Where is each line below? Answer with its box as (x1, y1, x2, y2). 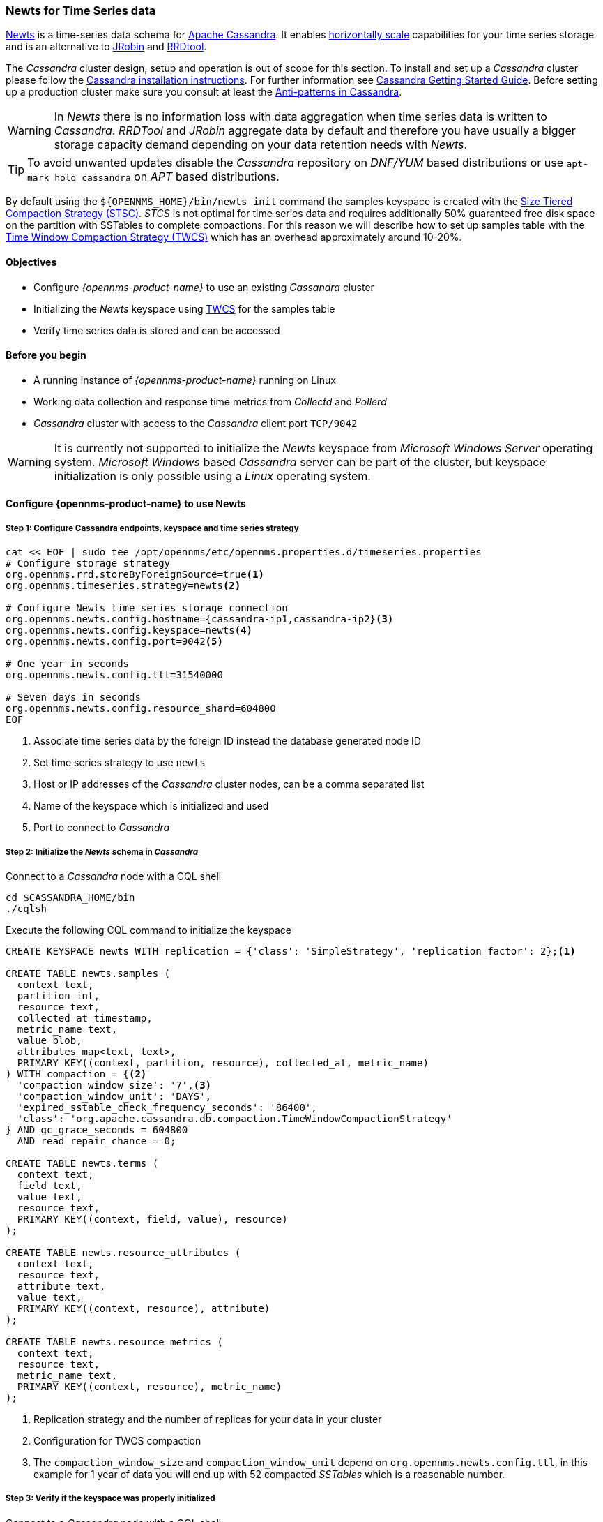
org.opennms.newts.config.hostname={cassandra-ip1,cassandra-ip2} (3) (6, 613, 394, 625)
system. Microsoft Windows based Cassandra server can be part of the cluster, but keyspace (54, 454, 546, 469)
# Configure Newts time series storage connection (6, 602, 288, 614)
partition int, (17, 990, 100, 1001)
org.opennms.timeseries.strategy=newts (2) (6, 580, 241, 592)
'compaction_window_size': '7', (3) (17, 1079, 212, 1091)
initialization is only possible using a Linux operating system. (54, 468, 371, 483)
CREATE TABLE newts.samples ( (6, 967, 171, 979)
